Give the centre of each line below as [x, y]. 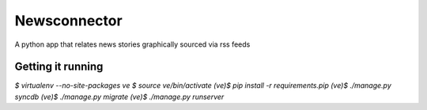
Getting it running [59, 67]
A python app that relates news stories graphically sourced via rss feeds [132, 44]
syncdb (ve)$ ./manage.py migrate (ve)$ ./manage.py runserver [119, 97]
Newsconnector [68, 21]
